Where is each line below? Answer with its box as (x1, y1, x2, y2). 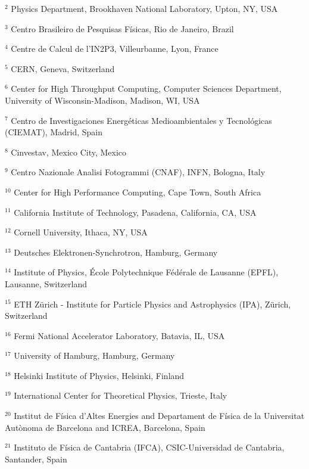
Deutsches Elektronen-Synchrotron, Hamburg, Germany (14, 246, 218, 258)
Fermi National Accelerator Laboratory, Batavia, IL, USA (14, 329, 225, 341)
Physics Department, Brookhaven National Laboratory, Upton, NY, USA (11, 2, 278, 14)
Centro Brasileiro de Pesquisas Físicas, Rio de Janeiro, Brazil (11, 22, 234, 35)
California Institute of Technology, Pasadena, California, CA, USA (14, 206, 257, 218)
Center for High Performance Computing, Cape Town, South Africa (14, 185, 261, 198)
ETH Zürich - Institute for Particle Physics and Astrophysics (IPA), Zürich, (14, 297, 291, 310)
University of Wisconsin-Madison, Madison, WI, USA (5, 94, 200, 106)
